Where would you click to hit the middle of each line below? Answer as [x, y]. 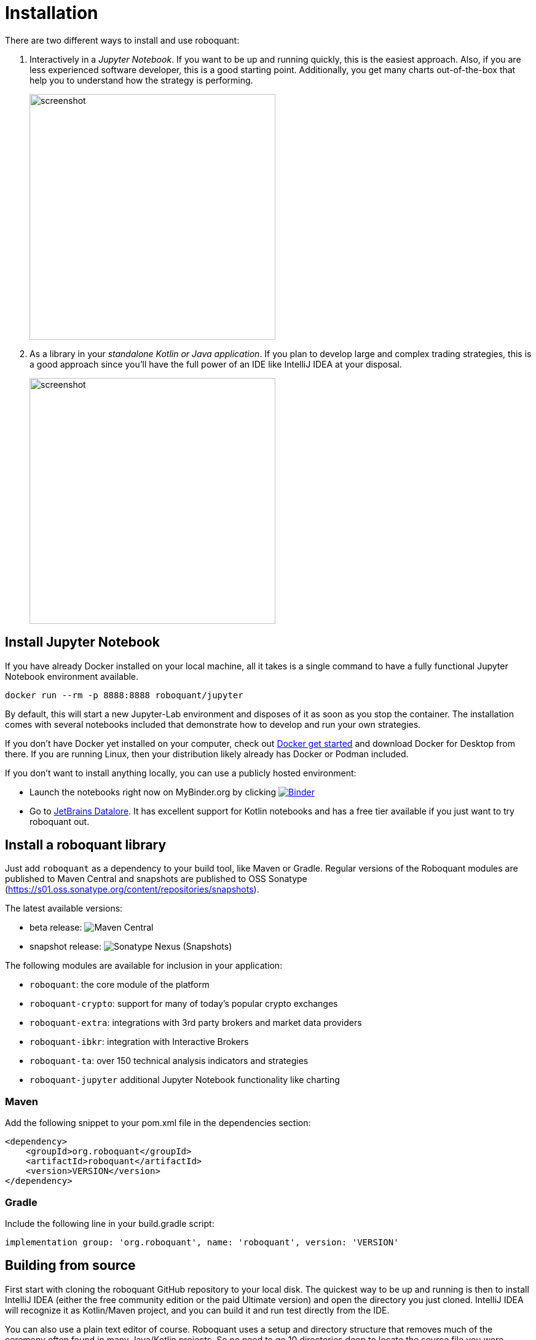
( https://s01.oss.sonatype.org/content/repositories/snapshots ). [132, 889]
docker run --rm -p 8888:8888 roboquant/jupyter [124, 695]
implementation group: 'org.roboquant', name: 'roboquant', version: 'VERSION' [202, 1242]
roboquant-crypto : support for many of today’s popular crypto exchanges [184, 1004]
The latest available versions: [64, 908]
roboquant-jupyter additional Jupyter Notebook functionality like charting [185, 1080]
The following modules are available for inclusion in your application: [144, 966]
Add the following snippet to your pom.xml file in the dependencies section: [158, 1123]
